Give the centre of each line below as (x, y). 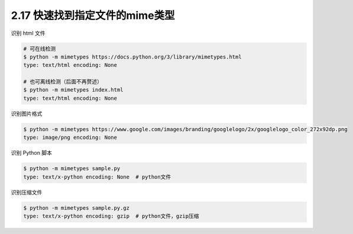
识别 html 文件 (28, 33)
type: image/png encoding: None (70, 138)
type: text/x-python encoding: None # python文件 (97, 177)
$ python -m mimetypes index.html (73, 90)
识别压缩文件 (27, 192)
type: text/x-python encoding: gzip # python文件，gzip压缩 (111, 216)
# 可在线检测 (40, 48)
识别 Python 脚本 (32, 153)
